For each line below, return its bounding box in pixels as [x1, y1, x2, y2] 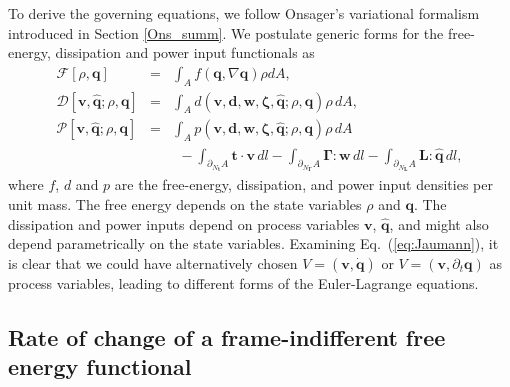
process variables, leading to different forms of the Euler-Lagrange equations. [8, 272, 479, 293]
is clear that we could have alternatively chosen [8, 252, 298, 273]
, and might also [389, 213, 489, 234]
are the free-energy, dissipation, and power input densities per [114, 174, 493, 195]
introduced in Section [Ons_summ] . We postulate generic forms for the [8, 22, 444, 43]
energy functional [8, 351, 192, 382]
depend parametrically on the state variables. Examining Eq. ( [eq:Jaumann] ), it [8, 233, 499, 254]
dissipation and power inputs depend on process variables [8, 213, 360, 234]
